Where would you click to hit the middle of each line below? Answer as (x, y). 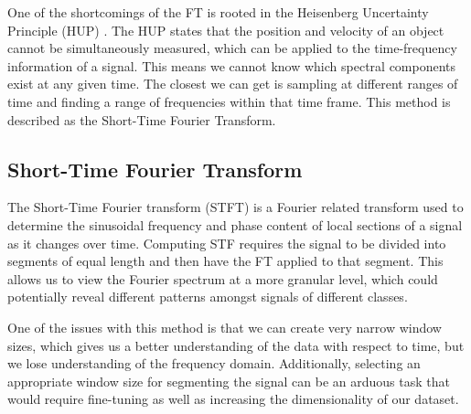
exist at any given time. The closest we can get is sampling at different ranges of (233, 84)
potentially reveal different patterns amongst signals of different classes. (208, 297)
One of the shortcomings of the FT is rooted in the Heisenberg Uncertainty (218, 12)
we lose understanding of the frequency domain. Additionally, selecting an (214, 363)
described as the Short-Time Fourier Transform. (142, 119)
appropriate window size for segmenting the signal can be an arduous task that (229, 381)
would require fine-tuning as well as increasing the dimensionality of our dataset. (233, 399)
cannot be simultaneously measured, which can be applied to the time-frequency (232, 48)
